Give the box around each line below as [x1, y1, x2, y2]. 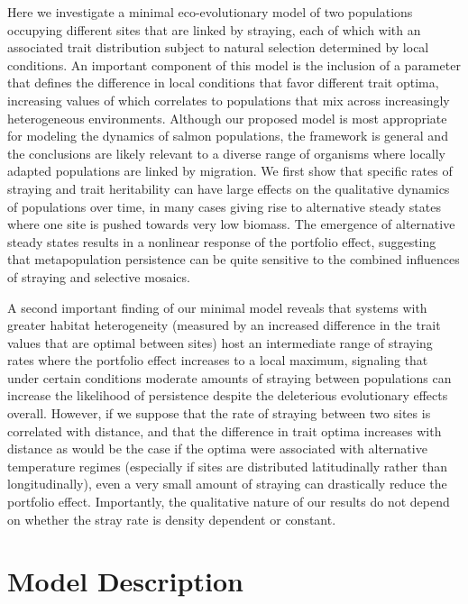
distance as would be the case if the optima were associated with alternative [7, 439, 427, 458]
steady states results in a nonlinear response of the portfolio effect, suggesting [7, 232, 436, 251]
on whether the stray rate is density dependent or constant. [7, 509, 336, 528]
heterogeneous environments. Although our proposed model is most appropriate [7, 108, 447, 127]
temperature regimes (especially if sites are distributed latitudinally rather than [7, 456, 447, 475]
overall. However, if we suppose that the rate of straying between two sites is [7, 404, 431, 423]
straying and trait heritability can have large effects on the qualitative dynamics [7, 178, 450, 197]
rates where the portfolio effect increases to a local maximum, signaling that [7, 351, 428, 370]
